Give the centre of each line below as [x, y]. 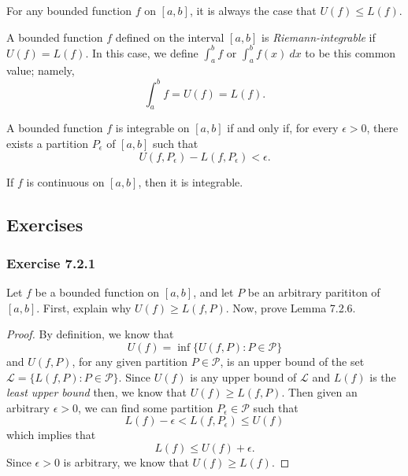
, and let [213, 292]
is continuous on [65, 181]
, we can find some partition [145, 407]
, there [382, 128]
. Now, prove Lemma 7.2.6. [291, 307]
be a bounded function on [97, 292]
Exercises [45, 224]
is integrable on [152, 128]
